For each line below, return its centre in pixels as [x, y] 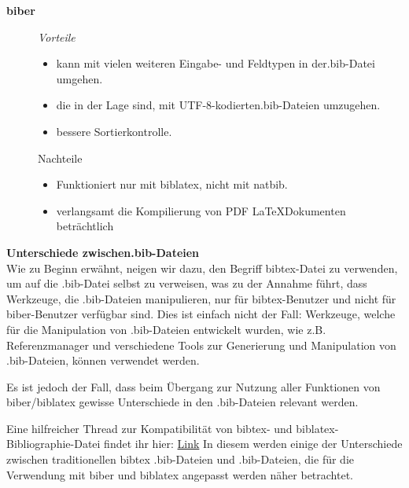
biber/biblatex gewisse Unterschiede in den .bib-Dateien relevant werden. [182, 402]
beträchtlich [85, 226]
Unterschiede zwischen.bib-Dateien [103, 252]
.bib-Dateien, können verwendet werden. [103, 360]
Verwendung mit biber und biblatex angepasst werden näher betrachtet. [180, 474]
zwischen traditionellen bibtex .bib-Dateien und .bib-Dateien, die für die [180, 459]
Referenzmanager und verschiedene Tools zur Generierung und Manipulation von [201, 345]
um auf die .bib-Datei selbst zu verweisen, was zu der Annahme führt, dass [187, 283]
